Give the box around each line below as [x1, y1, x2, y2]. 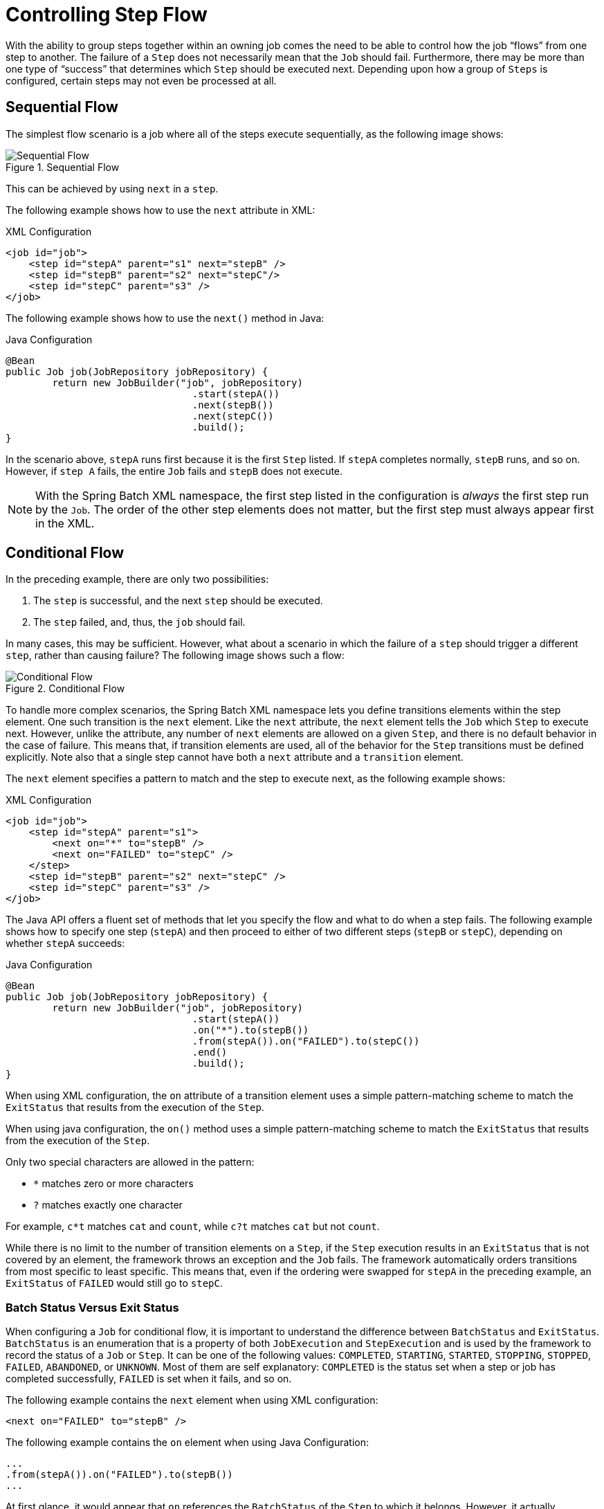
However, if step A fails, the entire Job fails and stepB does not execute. [6, 464, 343, 477]
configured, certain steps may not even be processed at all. [6, 74, 277, 87]
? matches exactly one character [33, 1199, 183, 1211]
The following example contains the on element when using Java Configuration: [6, 1436, 369, 1449]
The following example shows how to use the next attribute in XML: [6, 204, 315, 216]
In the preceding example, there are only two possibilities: [6, 573, 269, 586]
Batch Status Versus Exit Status [6, 1300, 179, 1314]
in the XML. [35, 516, 95, 530]
